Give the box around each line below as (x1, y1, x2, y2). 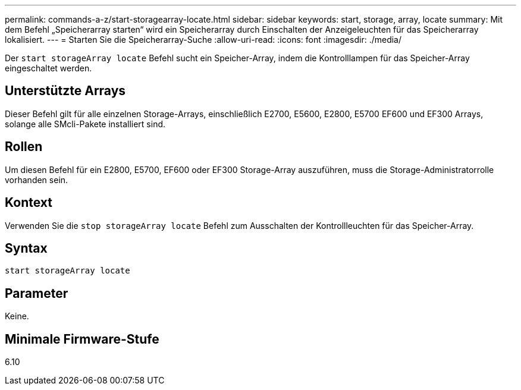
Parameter (5, 285, 68, 301)
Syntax (5, 240, 48, 256)
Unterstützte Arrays (5, 83, 126, 99)
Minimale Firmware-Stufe (5, 331, 159, 347)
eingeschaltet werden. (5, 63, 92, 73)
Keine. (5, 311, 29, 322)
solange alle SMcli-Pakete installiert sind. (5, 118, 166, 129)
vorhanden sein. (5, 174, 68, 185)
